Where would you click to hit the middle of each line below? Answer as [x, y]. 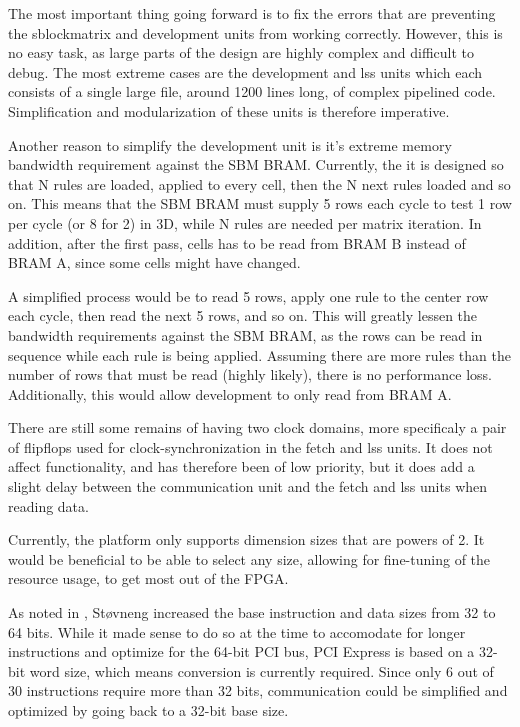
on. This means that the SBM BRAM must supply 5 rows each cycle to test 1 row [260, 203]
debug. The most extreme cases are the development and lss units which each [245, 71]
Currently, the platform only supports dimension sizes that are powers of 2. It [246, 539]
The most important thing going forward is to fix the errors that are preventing [252, 13]
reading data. [48, 505]
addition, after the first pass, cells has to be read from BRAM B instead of [237, 242]
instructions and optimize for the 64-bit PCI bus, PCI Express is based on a [241, 651]
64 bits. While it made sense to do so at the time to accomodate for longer [237, 631]
